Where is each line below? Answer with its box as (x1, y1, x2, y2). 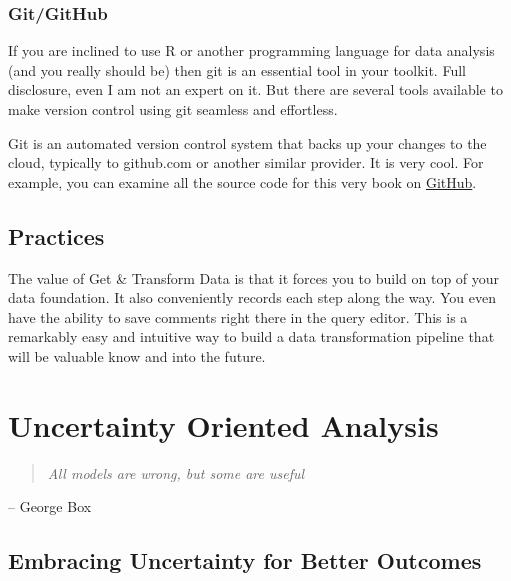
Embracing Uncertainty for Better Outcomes (8, 545, 482, 576)
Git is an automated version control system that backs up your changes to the (8, 132, 487, 153)
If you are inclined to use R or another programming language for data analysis (8, 40, 495, 61)
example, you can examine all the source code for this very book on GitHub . (8, 171, 477, 192)
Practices (8, 220, 105, 251)
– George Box (8, 496, 92, 517)
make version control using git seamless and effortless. (8, 99, 338, 119)
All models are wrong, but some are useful (47, 462, 305, 483)
